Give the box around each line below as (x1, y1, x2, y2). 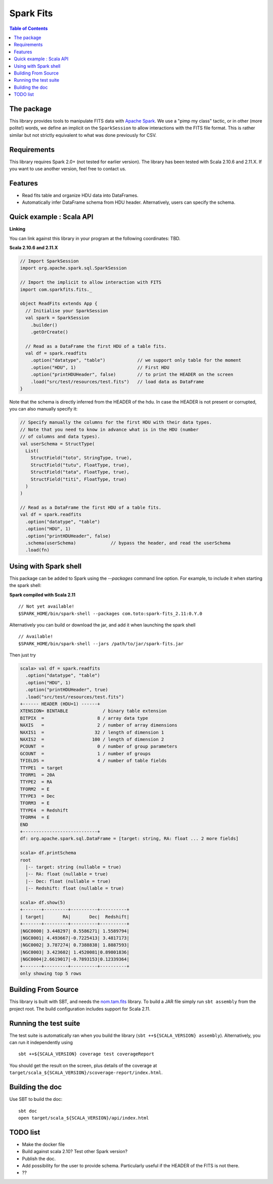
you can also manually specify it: (9, 406, 78, 412)
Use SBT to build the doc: (9, 1096, 63, 1102)
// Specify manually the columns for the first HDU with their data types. (20, 420, 212, 425)
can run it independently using (9, 1040, 73, 1046)
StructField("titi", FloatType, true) (30, 476, 127, 482)
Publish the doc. (22, 1156, 56, 1162)
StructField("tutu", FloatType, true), (30, 462, 130, 468)
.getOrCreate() (30, 329, 68, 335)
